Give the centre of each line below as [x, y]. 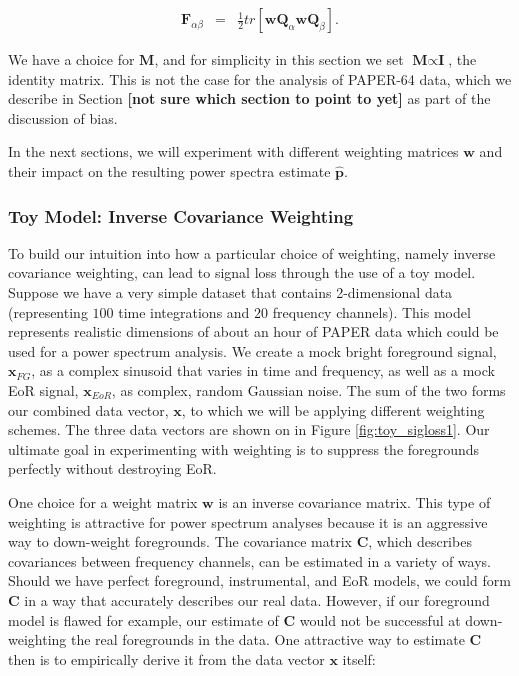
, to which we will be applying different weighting [333, 409]
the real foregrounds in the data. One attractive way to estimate [267, 639]
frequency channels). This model [371, 311]
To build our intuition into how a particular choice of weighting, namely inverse [252, 252]
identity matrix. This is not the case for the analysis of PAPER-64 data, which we [260, 78]
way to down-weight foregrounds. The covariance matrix [180, 541]
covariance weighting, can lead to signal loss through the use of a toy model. [242, 272]
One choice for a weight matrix [103, 501]
